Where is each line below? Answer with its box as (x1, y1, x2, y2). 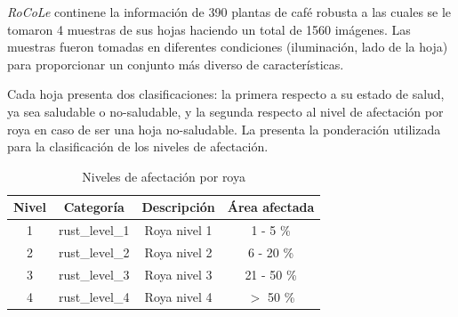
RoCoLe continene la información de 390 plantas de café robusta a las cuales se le (7, 3, 452, 20)
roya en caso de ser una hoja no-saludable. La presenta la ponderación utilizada (7, 119, 441, 138)
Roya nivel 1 (144, 221, 213, 240)
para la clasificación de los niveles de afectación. (7, 137, 269, 156)
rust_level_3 (58, 264, 130, 283)
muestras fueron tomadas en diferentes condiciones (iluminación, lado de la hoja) (7, 37, 448, 56)
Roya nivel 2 (144, 243, 213, 262)
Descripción (141, 198, 215, 216)
